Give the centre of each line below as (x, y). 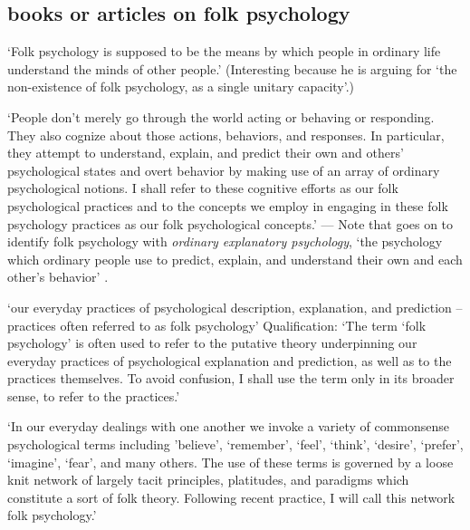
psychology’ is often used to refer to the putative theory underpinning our (212, 343)
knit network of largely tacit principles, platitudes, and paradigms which (208, 480)
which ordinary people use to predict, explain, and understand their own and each (235, 259)
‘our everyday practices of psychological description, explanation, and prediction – (235, 307)
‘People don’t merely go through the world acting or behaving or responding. (221, 116)
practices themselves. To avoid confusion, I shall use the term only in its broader (231, 378)
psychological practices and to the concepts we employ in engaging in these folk (228, 205)
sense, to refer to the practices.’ (94, 395)
